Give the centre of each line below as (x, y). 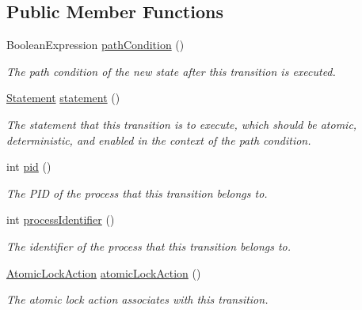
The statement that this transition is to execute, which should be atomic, (182, 124)
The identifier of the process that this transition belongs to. (149, 246)
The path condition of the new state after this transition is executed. (171, 71)
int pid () (29, 166)
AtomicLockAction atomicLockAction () (104, 272)
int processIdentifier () (61, 219)
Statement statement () (63, 98)
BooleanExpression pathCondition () (95, 45)
